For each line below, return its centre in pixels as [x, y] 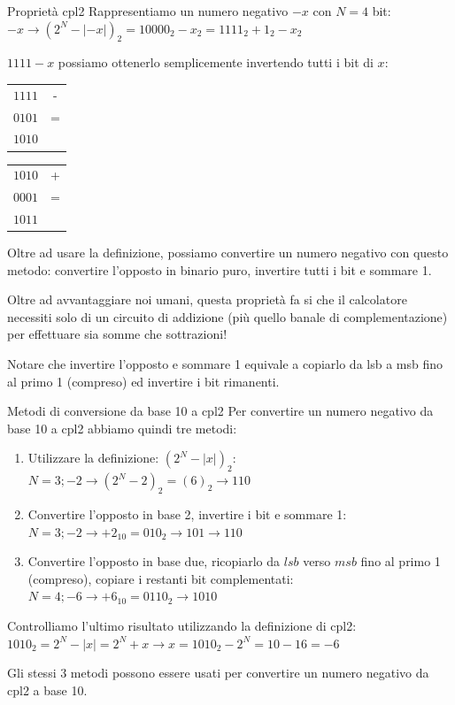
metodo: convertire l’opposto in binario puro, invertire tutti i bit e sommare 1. [220, 269]
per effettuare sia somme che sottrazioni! [117, 334]
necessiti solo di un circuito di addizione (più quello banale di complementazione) [227, 316]
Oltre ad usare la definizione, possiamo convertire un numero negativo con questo [228, 253]
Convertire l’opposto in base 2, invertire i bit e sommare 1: [187, 513]
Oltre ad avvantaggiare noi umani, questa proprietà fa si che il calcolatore [207, 299]
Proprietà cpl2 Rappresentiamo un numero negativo [148, 11]
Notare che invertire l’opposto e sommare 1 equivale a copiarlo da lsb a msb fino [225, 364]
